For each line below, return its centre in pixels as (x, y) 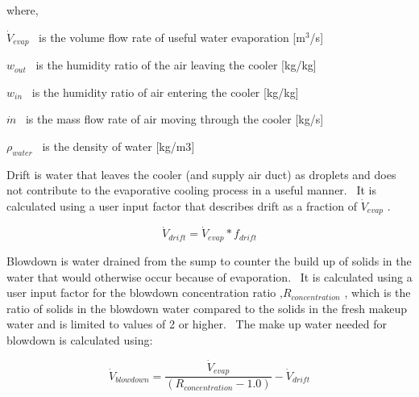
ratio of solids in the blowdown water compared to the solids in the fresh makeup (207, 308)
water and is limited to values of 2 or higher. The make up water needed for (197, 324)
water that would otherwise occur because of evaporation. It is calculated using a (209, 276)
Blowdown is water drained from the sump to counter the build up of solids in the (209, 260)
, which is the (378, 293)
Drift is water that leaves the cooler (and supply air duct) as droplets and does (201, 174)
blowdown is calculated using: (80, 339)
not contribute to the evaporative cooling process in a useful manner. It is (191, 190)
